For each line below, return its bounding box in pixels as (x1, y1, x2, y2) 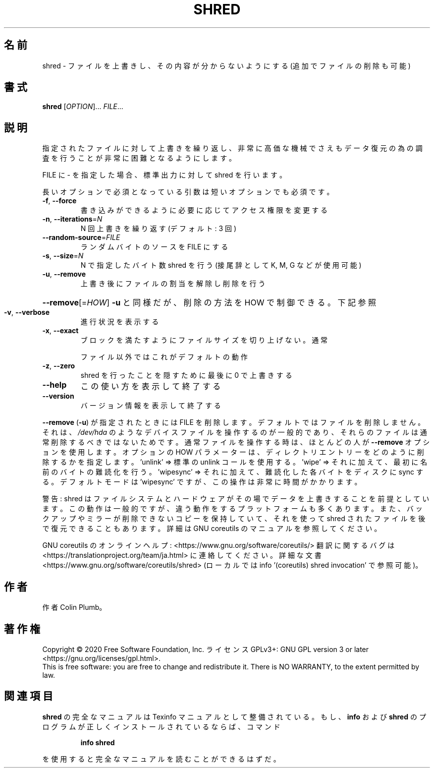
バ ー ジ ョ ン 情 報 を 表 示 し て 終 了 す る (80, 401, 221, 410)
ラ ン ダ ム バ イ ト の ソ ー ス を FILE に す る (80, 242, 228, 251)
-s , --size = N (42, 251, 84, 260)
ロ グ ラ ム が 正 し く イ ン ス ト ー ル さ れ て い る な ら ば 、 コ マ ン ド (42, 722, 280, 731)
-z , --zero (42, 361, 75, 370)
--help (42, 380, 67, 390)
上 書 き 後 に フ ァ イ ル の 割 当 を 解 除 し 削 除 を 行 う (80, 279, 266, 288)
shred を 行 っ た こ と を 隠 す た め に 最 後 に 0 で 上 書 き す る (80, 371, 292, 380)
